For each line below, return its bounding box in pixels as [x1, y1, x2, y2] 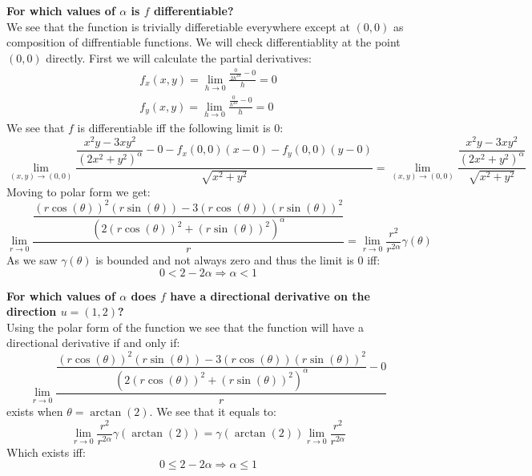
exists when [6, 402, 63, 419]
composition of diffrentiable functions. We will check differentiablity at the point [6, 34, 401, 50]
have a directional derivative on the [170, 287, 370, 304]
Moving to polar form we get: [6, 183, 151, 200]
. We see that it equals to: [149, 402, 277, 419]
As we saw [6, 252, 58, 268]
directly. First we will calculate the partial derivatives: [46, 49, 312, 66]
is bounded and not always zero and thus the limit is [95, 252, 354, 268]
